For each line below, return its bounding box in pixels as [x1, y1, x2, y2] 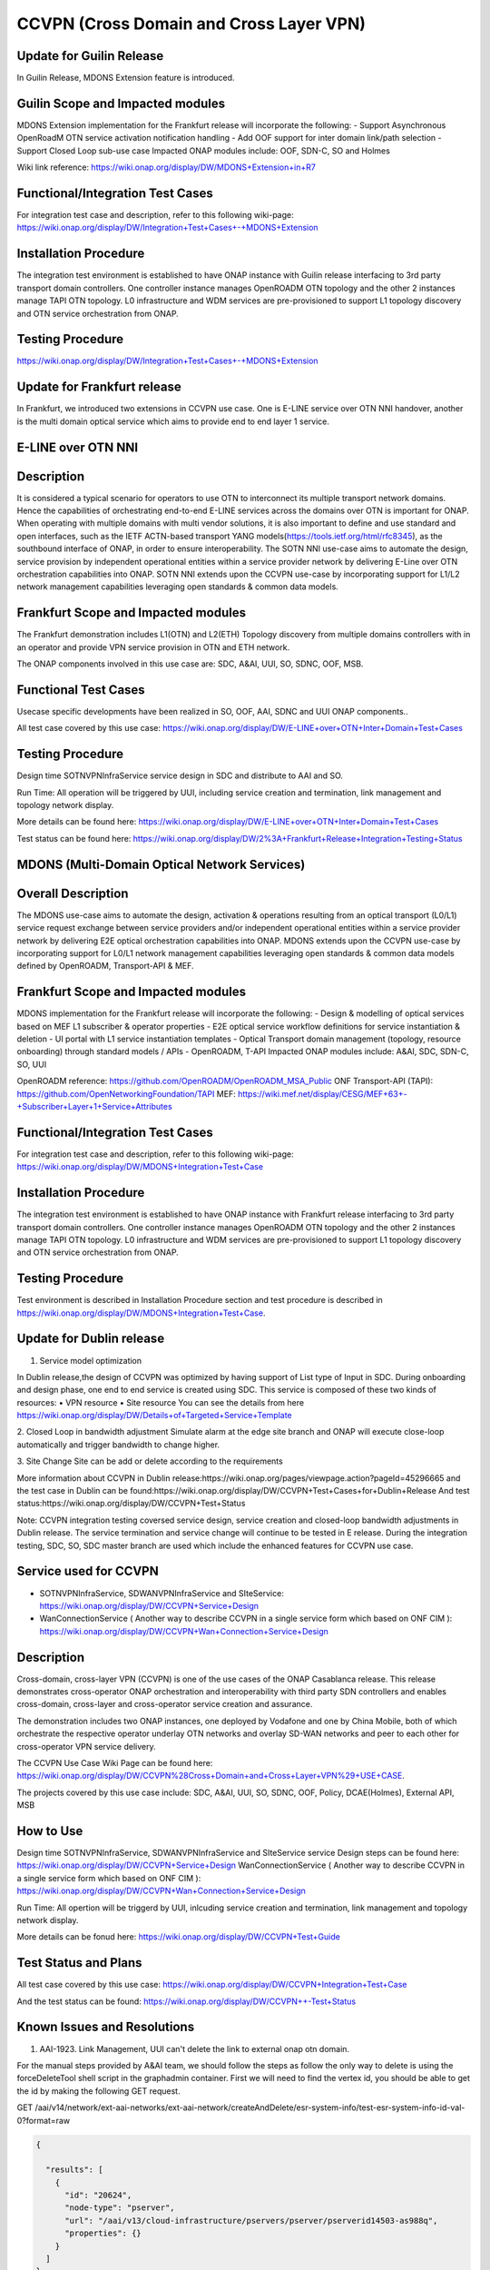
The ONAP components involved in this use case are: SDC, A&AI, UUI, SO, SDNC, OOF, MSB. [16, 658, 364, 669]
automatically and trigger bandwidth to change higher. [16, 1439, 220, 1450]
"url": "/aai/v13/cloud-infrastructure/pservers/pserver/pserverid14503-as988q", [64, 2216, 438, 2226]
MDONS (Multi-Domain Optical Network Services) [16, 856, 306, 872]
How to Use [16, 1823, 83, 1839]
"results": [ [45, 2165, 103, 2175]
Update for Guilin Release [16, 48, 164, 64]
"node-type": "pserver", [64, 2203, 176, 2213]
